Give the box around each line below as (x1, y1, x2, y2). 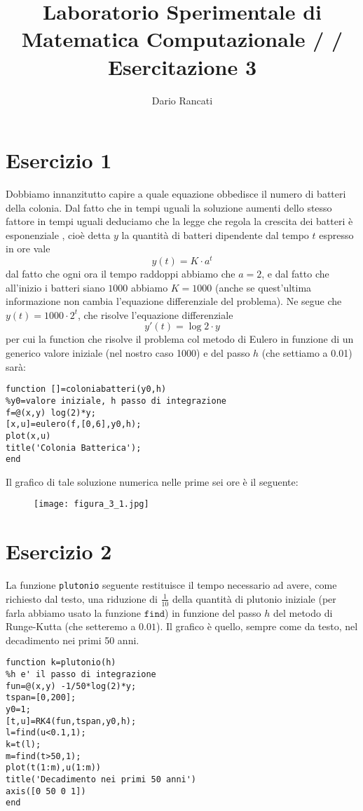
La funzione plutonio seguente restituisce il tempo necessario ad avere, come (6, 578, 337, 592)
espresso (319, 227, 354, 242)
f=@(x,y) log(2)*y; (6, 407, 96, 418)
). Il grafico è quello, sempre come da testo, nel (156, 619, 358, 634)
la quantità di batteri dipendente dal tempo (121, 227, 309, 242)
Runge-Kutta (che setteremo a (6, 619, 136, 634)
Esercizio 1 (6, 146, 112, 175)
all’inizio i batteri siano (6, 280, 105, 294)
